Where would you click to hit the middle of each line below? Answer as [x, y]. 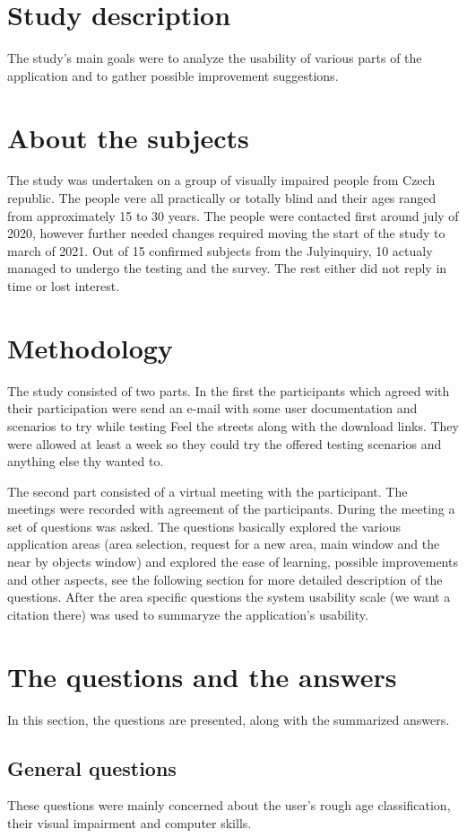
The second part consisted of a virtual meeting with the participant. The [208, 491]
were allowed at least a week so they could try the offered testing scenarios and [225, 443]
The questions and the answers [202, 676]
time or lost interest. [64, 286]
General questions [92, 767]
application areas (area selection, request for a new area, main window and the [224, 544]
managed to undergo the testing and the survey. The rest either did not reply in [227, 268]
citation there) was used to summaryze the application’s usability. [188, 614]
